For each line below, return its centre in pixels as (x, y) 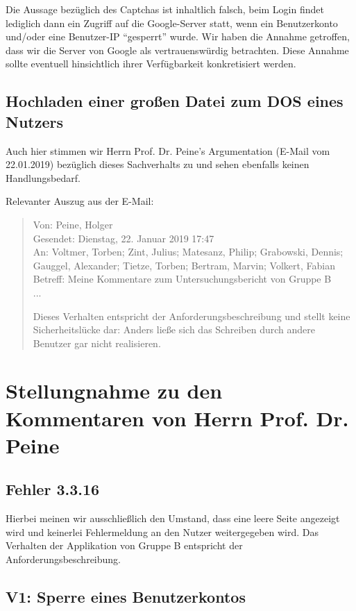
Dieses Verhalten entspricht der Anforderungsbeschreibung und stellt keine (192, 316)
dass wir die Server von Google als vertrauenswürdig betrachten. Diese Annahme (177, 50)
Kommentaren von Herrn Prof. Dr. (177, 418)
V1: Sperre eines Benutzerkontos (126, 596)
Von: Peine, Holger (73, 224)
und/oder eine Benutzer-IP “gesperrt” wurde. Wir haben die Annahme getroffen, (178, 36)
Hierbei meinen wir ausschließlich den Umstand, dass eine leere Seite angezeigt (173, 518)
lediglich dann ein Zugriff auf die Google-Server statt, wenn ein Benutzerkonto (172, 23)
